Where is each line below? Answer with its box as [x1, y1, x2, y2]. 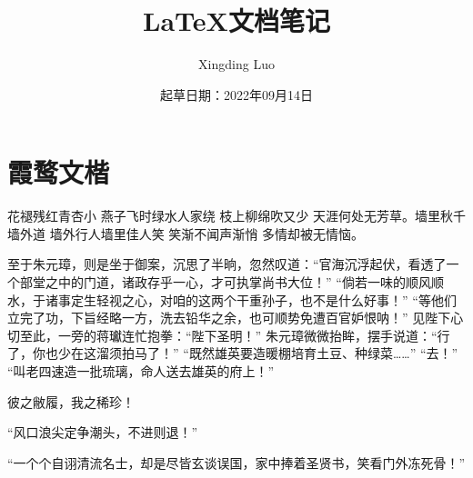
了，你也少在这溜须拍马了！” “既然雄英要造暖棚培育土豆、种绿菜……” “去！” [7, 344, 458, 363]
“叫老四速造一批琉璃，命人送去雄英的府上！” [7, 362, 275, 380]
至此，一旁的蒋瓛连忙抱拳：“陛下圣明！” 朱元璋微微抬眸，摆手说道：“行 [19, 325, 450, 344]
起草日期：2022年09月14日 [160, 85, 313, 104]
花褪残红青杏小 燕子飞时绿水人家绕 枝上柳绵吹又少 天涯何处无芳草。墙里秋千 [7, 206, 466, 225]
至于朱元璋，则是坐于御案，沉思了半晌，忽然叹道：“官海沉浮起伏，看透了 [7, 254, 447, 274]
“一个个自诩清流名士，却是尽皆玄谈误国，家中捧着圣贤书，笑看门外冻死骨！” [7, 453, 466, 472]
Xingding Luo [198, 55, 275, 74]
